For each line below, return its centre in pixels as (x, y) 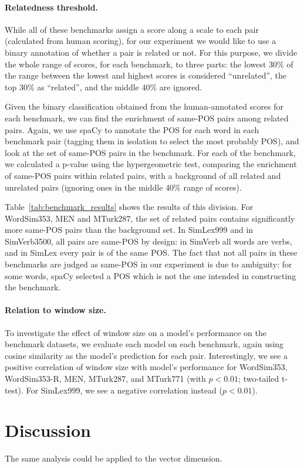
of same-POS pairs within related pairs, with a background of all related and (143, 175)
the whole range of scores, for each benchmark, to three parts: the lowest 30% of (149, 64)
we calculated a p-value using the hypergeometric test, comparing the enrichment (151, 164)
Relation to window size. (55, 310)
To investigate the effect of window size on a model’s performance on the (136, 332)
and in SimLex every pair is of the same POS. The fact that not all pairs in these (151, 252)
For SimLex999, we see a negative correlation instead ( (124, 390)
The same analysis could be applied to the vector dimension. (114, 458)
